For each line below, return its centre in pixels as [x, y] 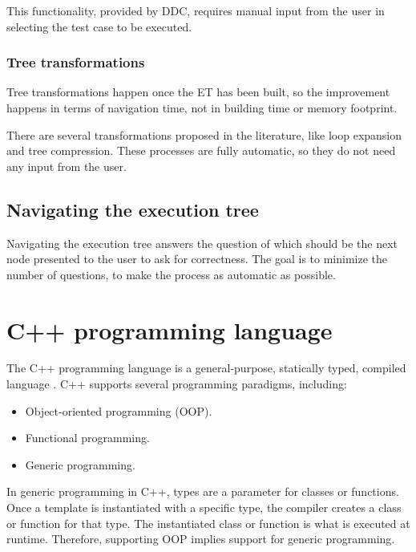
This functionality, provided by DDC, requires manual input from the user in [196, 10]
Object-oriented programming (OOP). [119, 410]
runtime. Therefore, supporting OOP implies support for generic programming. [201, 539]
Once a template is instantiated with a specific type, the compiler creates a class [204, 507]
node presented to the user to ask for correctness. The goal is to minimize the [197, 259]
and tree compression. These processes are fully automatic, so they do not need [201, 150]
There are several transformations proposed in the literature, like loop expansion [204, 134]
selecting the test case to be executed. [99, 26]
